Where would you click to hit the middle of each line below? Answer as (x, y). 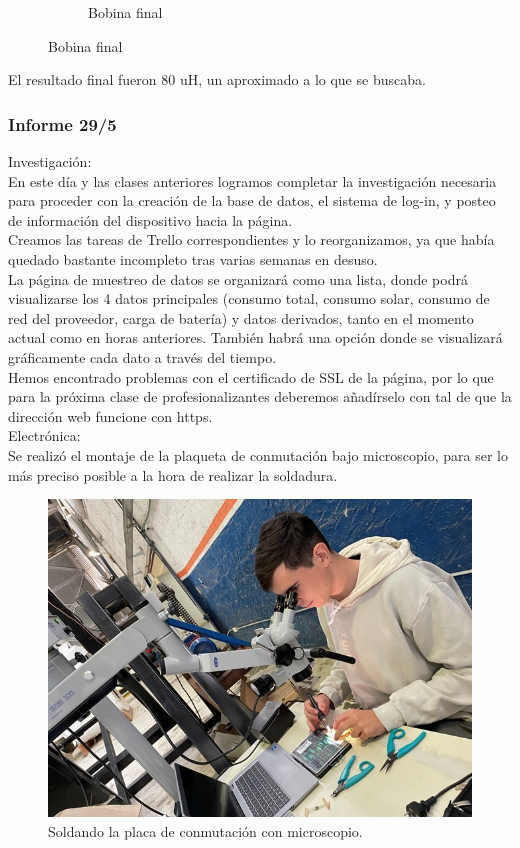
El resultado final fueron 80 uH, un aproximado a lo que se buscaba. (217, 79)
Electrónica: (44, 435)
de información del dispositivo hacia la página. (150, 219)
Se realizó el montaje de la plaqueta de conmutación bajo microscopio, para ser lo (258, 454)
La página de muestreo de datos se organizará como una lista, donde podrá (238, 278)
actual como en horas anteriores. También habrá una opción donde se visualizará (255, 337)
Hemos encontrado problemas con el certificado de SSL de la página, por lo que (251, 376)
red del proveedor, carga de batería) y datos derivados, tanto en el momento (241, 317)
